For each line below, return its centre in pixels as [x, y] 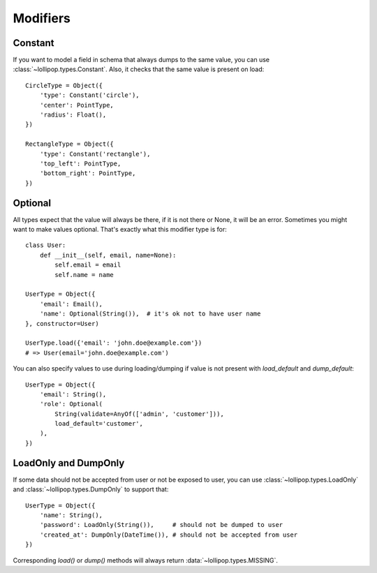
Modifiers [42, 18]
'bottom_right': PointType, [88, 173]
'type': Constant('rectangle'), [95, 154]
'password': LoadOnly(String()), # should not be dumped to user [161, 525]
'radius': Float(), [73, 115]
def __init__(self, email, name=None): [108, 255]
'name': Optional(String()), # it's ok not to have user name [150, 314]
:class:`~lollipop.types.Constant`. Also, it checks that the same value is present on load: [139, 69]
